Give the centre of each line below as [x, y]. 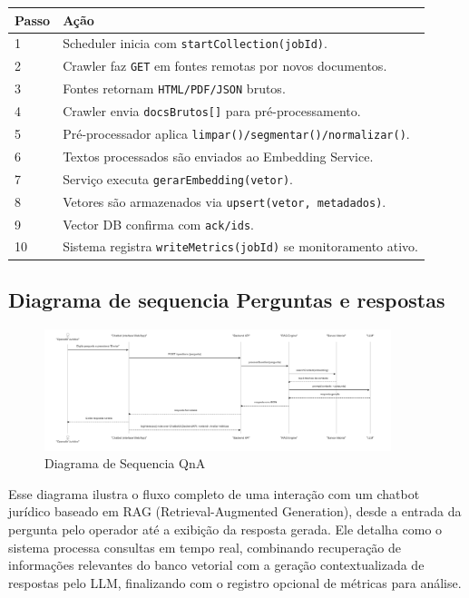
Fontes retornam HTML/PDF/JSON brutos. [174, 88]
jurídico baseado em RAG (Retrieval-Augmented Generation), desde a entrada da [235, 511]
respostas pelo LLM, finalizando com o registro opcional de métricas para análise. [235, 582]
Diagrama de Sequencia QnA [125, 463]
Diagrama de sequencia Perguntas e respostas [227, 299]
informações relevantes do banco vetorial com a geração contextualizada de [216, 565]
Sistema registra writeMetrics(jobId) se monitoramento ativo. [241, 246]
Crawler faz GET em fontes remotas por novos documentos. [225, 66]
